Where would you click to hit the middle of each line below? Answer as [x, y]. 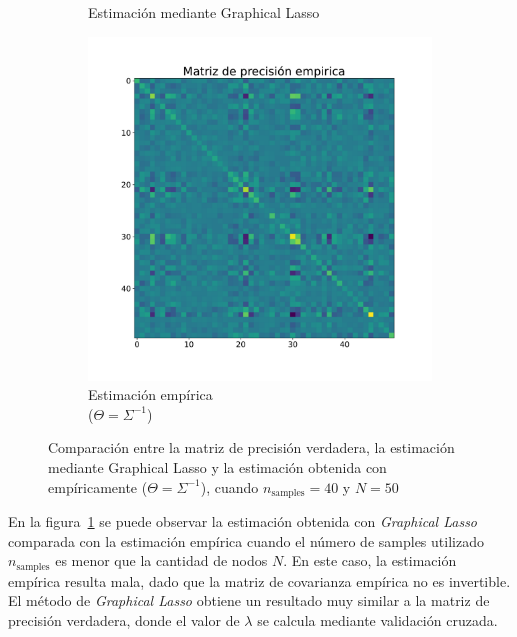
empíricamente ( [98, 486]
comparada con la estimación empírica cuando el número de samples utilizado [246, 540]
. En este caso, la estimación [370, 560]
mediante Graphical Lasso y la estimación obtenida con [217, 466]
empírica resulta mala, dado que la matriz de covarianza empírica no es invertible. [259, 580]
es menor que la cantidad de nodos [161, 560]
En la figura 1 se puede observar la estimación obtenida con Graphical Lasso [243, 521]
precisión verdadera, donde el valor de [124, 619]
